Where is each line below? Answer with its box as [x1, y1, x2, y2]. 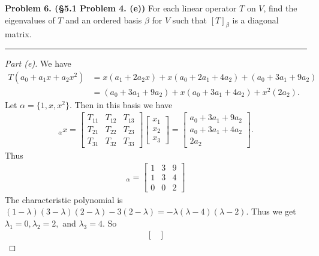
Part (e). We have [5, 56, 71, 69]
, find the [263, 2, 297, 14]
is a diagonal [232, 13, 279, 26]
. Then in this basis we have [69, 98, 173, 111]
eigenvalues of [5, 13, 55, 26]
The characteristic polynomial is [5, 193, 123, 206]
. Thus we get [246, 205, 296, 218]
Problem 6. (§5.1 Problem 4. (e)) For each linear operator [5, 2, 237, 14]
